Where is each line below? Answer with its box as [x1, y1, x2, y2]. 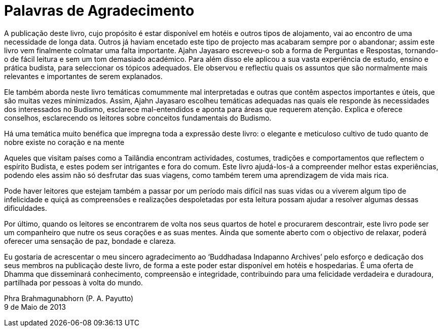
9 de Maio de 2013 [4, 302, 66, 311]
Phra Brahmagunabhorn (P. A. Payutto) [4, 293, 134, 303]
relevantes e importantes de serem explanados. [4, 71, 163, 81]
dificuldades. [4, 203, 47, 212]
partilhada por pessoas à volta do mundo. [4, 278, 143, 287]
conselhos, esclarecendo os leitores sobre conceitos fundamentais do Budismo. [4, 113, 272, 122]
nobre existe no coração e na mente [4, 137, 125, 146]
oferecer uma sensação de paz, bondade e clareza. [4, 236, 176, 245]
